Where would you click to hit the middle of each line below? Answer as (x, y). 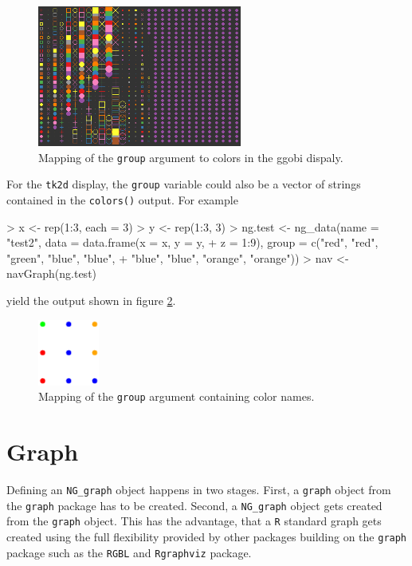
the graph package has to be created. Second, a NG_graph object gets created (194, 505)
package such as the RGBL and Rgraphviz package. (129, 552)
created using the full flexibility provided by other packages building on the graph (207, 537)
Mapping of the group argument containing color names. (177, 396)
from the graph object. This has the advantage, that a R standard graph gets (194, 521)
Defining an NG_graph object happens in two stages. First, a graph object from (199, 490)
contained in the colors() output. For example (122, 200)
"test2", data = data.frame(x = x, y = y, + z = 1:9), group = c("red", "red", (192, 242)
